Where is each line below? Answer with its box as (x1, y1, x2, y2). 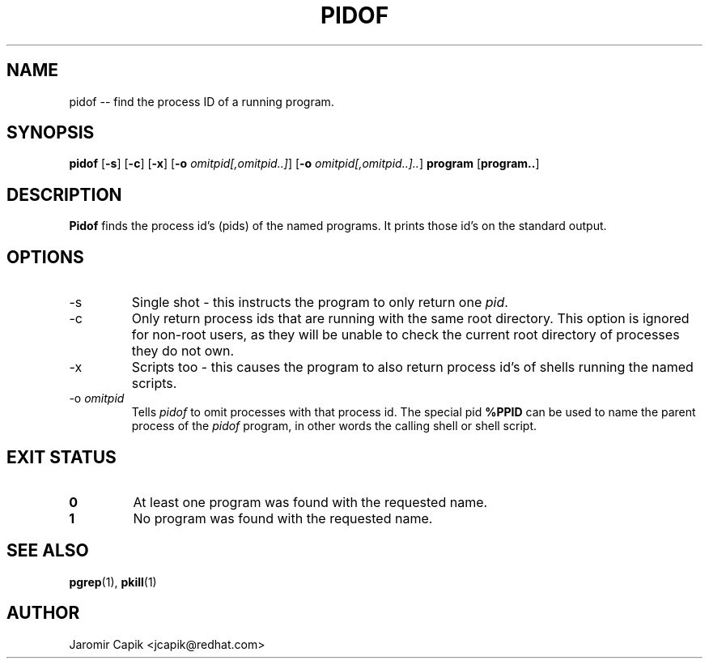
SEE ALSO (6, 540, 89, 561)
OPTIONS (6, 246, 84, 267)
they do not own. (131, 343, 235, 360)
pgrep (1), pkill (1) (69, 574, 157, 589)
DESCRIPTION (6, 184, 122, 205)
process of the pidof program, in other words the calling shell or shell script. (131, 419, 537, 433)
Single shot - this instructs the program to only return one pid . (131, 294, 508, 311)
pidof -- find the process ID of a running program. (69, 94, 334, 109)
